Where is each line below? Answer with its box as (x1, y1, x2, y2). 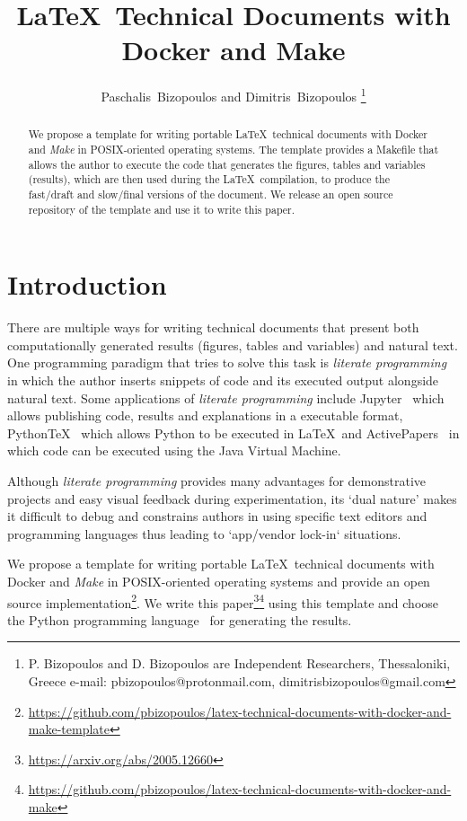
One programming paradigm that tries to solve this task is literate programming (7, 353, 447, 372)
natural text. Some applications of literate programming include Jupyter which (7, 388, 445, 407)
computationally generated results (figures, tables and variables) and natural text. (7, 335, 458, 354)
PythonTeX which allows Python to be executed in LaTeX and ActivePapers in (7, 423, 460, 442)
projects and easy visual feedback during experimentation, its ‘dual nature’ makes (7, 489, 457, 508)
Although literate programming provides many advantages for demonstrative (7, 471, 426, 490)
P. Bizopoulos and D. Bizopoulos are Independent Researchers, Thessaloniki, (28, 654, 451, 673)
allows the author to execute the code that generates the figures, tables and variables (28, 156, 426, 172)
